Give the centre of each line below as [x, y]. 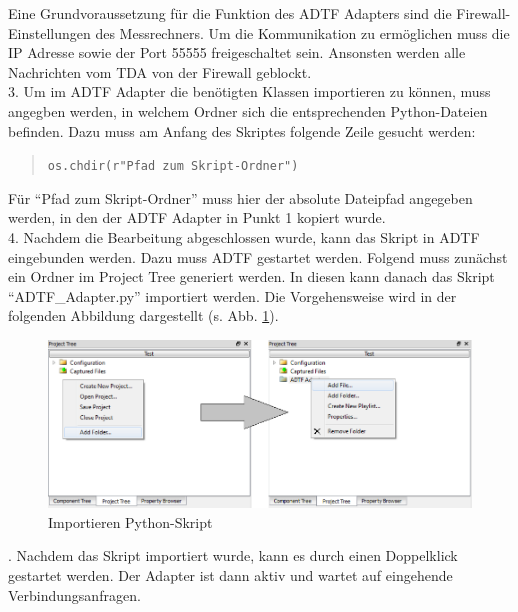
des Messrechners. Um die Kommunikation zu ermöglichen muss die [302, 32]
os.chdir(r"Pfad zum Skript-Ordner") [173, 166]
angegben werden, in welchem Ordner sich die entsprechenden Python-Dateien [248, 110]
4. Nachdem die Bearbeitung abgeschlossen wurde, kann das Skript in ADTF [244, 237]
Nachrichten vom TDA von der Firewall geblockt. [160, 71]
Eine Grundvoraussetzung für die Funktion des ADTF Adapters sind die [230, 13]
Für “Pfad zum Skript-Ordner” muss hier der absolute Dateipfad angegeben [240, 197]
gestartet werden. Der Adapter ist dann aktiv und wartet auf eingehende [230, 575]
